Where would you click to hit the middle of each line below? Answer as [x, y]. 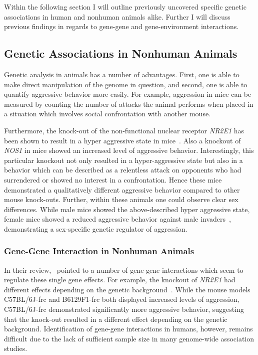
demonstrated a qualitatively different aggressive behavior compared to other [122, 189]
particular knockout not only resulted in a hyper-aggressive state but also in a [123, 160]
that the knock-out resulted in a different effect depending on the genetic [116, 319]
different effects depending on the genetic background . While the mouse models [127, 289]
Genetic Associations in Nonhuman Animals [121, 53]
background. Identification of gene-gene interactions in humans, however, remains [128, 329]
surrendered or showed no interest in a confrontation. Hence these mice [113, 179]
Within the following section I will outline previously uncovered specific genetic [125, 7]
